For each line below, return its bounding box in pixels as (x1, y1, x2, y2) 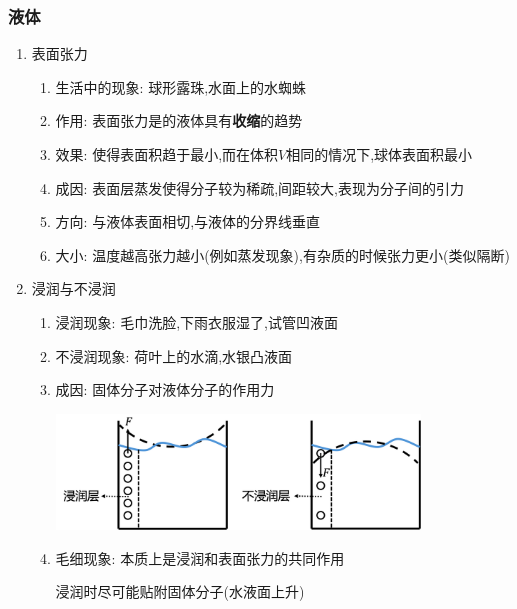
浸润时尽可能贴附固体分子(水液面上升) (55, 581, 305, 602)
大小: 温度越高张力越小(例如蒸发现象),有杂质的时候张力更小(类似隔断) (55, 244, 510, 265)
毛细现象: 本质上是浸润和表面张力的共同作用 (55, 547, 345, 568)
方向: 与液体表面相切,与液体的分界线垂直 (55, 211, 321, 232)
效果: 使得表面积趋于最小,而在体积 (55, 144, 279, 164)
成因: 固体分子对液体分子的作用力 (55, 379, 275, 400)
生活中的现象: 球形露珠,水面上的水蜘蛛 (55, 76, 307, 97)
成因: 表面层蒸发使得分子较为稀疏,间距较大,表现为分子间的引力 (55, 177, 464, 198)
